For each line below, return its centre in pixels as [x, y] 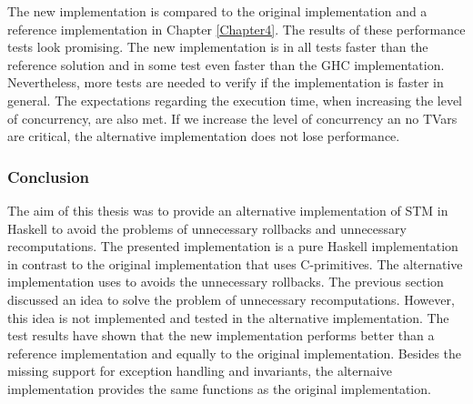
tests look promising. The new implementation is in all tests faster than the [218, 47]
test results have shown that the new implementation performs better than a [221, 335]
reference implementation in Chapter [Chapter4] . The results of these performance [236, 29]
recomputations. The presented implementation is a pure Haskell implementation [233, 246]
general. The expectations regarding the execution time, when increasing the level [235, 100]
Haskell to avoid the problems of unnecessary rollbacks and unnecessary [207, 228]
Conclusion [48, 176]
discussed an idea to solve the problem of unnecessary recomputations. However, [231, 299]
